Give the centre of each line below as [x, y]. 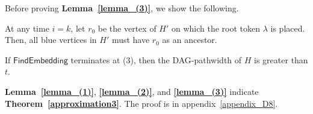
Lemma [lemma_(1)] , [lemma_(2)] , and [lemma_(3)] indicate [132, 91]
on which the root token [216, 28]
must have [131, 40]
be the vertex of [127, 28]
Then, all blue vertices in [51, 40]
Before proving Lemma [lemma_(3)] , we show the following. [122, 8]
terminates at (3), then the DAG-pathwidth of [156, 59]
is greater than [281, 59]
